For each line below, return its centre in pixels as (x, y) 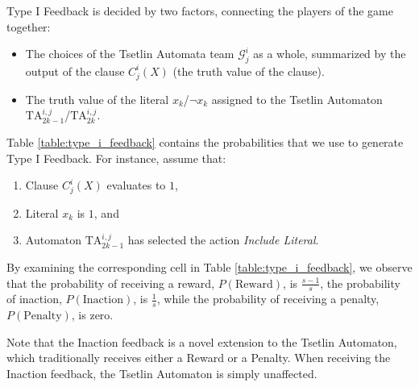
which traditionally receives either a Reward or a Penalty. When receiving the (199, 358)
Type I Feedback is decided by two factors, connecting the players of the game (200, 10)
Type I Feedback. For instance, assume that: (116, 158)
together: (29, 26)
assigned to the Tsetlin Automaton (297, 99)
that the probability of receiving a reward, (111, 283)
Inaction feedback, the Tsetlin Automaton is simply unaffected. (162, 374)
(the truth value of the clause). (249, 71)
